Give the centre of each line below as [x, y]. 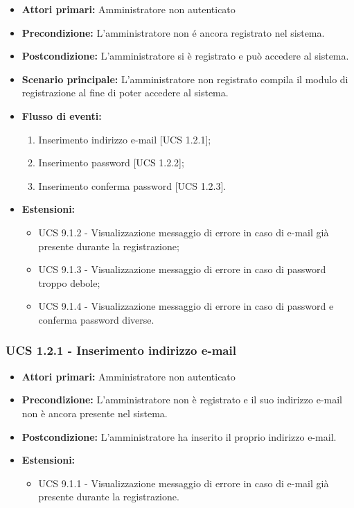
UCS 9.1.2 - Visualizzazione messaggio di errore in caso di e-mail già [184, 232]
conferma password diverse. [96, 319]
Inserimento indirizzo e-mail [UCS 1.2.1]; [125, 139]
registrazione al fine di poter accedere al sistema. [125, 93]
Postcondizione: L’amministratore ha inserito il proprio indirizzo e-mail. [179, 436]
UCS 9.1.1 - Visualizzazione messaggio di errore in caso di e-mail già [184, 483]
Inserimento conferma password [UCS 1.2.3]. [132, 185]
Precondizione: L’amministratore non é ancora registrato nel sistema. [173, 32]
